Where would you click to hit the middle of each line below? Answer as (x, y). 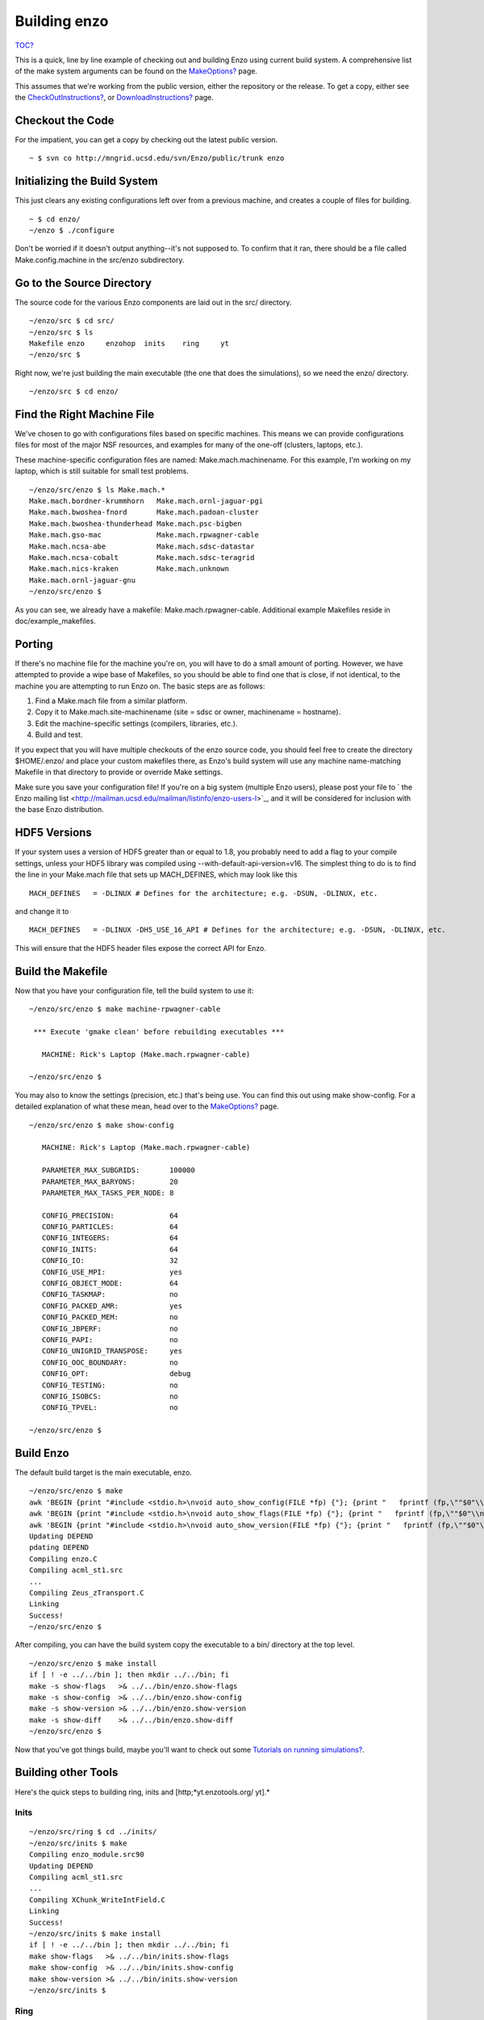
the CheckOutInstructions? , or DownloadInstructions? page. (114, 98)
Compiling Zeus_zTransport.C (87, 1593)
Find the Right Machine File (85, 414)
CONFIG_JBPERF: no (110, 1328)
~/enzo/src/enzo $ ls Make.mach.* (97, 490)
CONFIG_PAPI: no (110, 1340)
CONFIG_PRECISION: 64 (110, 1215)
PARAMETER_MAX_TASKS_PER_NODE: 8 (108, 1193)
